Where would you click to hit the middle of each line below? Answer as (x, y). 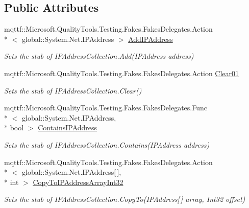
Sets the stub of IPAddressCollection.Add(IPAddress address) (99, 56)
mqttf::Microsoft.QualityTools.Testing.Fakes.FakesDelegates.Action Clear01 (122, 73)
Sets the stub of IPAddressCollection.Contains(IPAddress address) (107, 144)
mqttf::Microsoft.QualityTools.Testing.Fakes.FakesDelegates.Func (106, 108)
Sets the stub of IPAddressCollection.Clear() (73, 90)
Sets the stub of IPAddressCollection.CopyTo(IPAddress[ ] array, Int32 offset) (125, 199)
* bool (14, 128)
